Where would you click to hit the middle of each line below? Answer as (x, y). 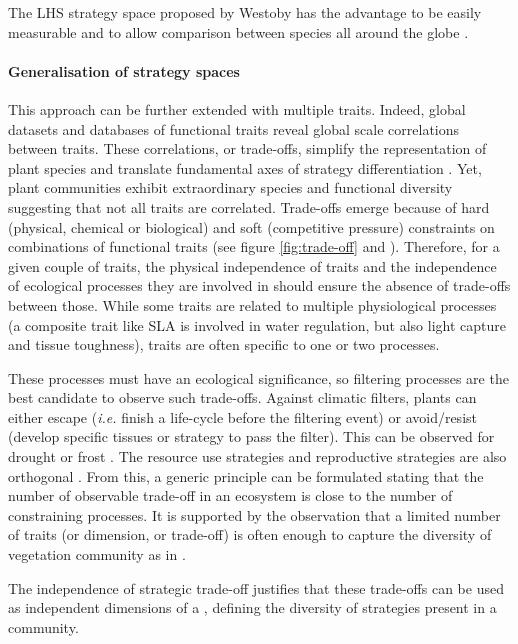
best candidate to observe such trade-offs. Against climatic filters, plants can (242, 397)
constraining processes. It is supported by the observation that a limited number (254, 514)
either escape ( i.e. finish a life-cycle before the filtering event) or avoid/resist (242, 416)
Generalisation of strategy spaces (124, 70)
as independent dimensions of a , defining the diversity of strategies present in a (252, 607)
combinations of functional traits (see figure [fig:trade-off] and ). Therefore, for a (254, 246)
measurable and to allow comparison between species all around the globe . (238, 31)
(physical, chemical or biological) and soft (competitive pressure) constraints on (251, 226)
